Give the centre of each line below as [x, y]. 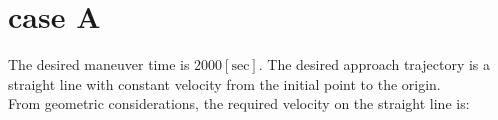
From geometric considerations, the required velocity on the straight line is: [239, 103]
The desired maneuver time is [99, 64]
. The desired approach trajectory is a [374, 64]
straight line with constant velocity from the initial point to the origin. [224, 83]
